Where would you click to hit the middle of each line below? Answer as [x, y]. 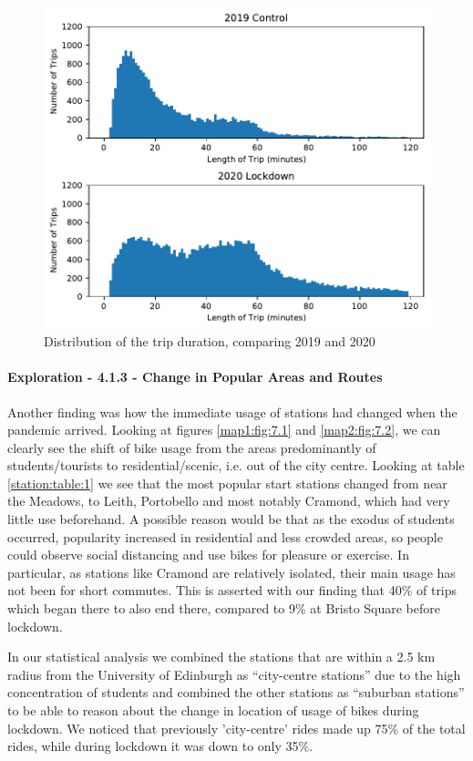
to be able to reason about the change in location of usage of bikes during [213, 710]
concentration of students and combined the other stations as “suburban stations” [236, 692]
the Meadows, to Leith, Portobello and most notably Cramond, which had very [229, 501]
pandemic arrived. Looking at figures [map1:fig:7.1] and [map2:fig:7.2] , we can [224, 430]
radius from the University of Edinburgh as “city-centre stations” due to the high [234, 674]
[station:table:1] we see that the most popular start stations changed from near [227, 483]
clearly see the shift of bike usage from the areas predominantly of [192, 447]
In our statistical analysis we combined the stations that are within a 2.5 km [221, 657]
